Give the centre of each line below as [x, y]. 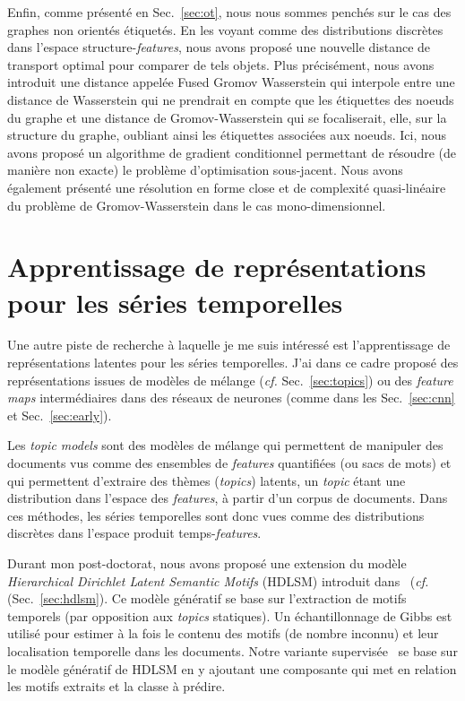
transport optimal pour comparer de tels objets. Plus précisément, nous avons [221, 64]
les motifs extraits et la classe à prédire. [116, 686]
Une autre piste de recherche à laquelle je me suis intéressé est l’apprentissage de [229, 345]
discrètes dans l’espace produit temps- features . [134, 533]
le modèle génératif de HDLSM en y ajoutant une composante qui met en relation [232, 668]
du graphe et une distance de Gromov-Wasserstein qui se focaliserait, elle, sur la [227, 117]
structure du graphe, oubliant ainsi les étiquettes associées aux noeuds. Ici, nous [227, 135]
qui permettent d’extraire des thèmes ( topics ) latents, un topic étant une [207, 480]
